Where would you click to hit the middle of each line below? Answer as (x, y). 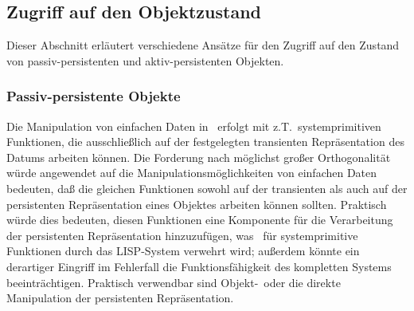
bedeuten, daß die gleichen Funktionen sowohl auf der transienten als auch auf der (207, 188)
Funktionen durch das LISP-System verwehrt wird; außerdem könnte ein (183, 251)
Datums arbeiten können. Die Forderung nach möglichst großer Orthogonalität (199, 157)
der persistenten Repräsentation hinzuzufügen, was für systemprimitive (182, 235)
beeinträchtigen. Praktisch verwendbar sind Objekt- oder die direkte (174, 282)
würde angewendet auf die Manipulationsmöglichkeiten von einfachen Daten (192, 173)
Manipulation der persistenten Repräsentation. (120, 298)
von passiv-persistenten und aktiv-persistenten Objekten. (145, 60)
